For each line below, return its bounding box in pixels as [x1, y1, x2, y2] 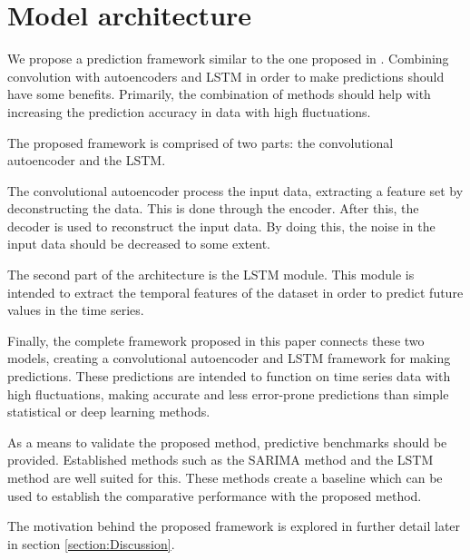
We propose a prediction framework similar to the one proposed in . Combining [7, 49, 449, 68]
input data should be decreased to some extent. [7, 234, 270, 253]
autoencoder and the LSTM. [7, 151, 166, 170]
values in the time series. [7, 300, 144, 319]
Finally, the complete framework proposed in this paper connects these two [7, 330, 425, 349]
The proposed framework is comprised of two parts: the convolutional [7, 133, 394, 152]
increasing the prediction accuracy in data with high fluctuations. [7, 102, 371, 121]
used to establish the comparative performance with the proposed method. [7, 486, 422, 505]
